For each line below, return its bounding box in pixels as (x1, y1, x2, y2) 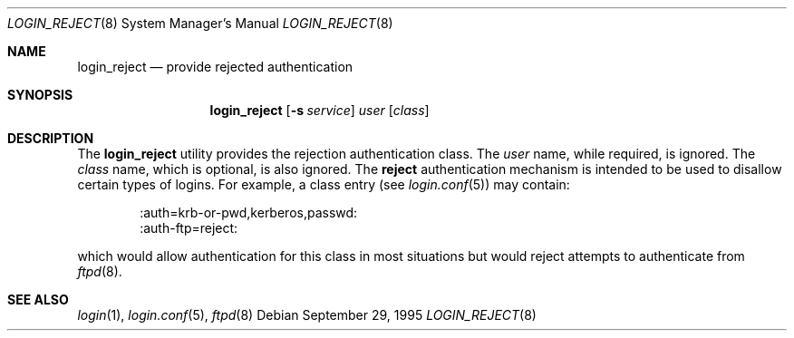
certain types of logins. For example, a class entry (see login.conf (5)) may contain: (77, 177, 570, 192)
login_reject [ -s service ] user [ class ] (209, 102, 430, 118)
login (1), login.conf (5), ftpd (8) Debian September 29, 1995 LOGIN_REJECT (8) (77, 307, 537, 323)
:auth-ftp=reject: (140, 220, 238, 236)
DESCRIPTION (7, 130, 94, 146)
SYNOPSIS (7, 87, 73, 102)
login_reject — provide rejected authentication (77, 59, 353, 74)
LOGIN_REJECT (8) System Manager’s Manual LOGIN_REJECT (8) (7, 15, 393, 31)
